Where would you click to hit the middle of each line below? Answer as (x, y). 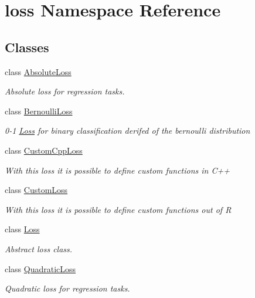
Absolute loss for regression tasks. (65, 91)
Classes (27, 47)
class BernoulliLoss (39, 111)
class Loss (22, 229)
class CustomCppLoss (44, 150)
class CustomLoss (36, 190)
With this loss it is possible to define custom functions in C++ (118, 170)
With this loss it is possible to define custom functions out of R (118, 209)
